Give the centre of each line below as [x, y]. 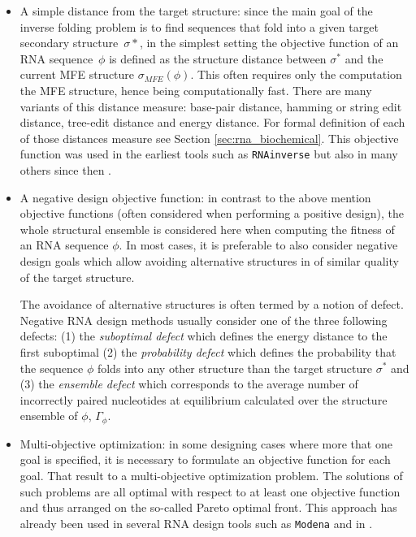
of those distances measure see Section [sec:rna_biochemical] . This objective [209, 138]
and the [364, 58]
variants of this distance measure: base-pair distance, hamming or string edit [211, 106]
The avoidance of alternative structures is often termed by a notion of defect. [212, 304]
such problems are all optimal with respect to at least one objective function [210, 491]
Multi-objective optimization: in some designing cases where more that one [206, 443]
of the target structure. [77, 277]
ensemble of [49, 416]
